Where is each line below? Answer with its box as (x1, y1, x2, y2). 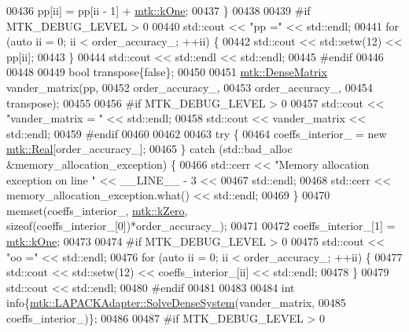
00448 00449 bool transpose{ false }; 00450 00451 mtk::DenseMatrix (6, 64, 327, 80)
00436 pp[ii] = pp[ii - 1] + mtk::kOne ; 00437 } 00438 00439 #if (6, 2, 311, 18)
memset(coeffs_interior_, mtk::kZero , (6, 202, 188, 218)
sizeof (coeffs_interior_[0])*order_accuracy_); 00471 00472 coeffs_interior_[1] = (6, 217, 396, 234)
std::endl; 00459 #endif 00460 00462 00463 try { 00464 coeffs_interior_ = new (6, 125, 387, 141)
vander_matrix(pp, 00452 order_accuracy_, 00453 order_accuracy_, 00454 (6, 78, 373, 95)
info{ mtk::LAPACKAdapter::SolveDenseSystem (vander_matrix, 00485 (6, 294, 346, 311)
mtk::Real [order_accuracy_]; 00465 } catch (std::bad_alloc (6, 140, 293, 157)
